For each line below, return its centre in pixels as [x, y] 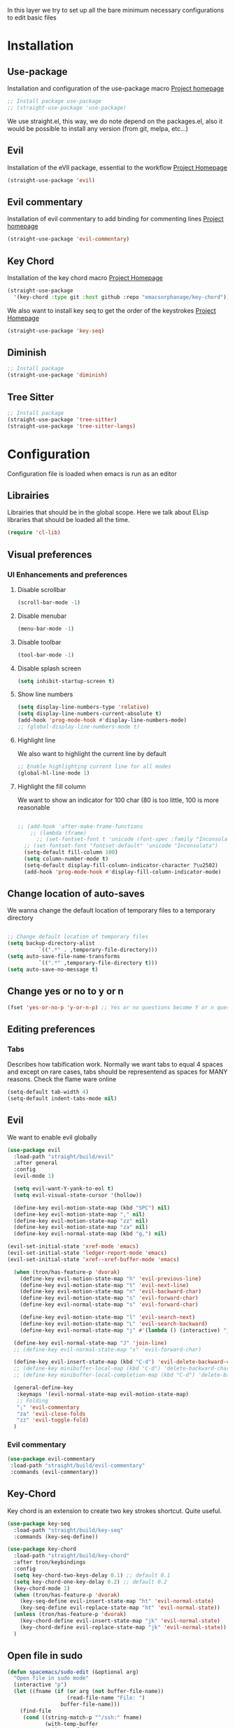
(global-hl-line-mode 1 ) [54, 773]
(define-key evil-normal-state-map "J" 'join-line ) [91, 1343]
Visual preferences [50, 555]
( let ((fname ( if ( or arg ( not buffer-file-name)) [89, 1692]
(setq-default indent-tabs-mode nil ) [62, 1098]
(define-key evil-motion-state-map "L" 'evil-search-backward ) [114, 1323]
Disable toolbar [39, 642]
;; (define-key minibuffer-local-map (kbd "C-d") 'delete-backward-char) [123, 1369]
